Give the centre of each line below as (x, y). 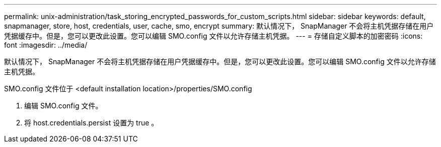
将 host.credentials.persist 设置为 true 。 (91, 123)
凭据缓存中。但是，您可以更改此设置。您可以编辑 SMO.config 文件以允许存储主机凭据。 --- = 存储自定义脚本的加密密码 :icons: (213, 36)
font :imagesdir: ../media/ (46, 45)
